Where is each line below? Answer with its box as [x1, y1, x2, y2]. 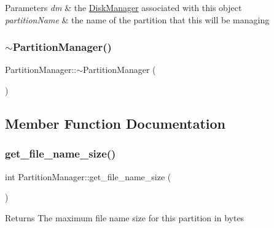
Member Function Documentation [5, 113, 226, 132]
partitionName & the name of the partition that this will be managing [5, 13, 270, 26]
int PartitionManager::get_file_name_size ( [5, 170, 171, 183]
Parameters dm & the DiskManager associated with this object [5, 1, 242, 13]
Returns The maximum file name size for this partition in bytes [5, 211, 245, 224]
